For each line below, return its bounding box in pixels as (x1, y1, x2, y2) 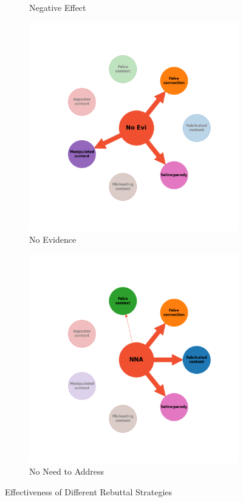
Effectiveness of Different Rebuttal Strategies (5, 485, 173, 498)
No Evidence (29, 233, 77, 246)
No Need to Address (29, 465, 104, 478)
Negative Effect (29, 1, 86, 13)
